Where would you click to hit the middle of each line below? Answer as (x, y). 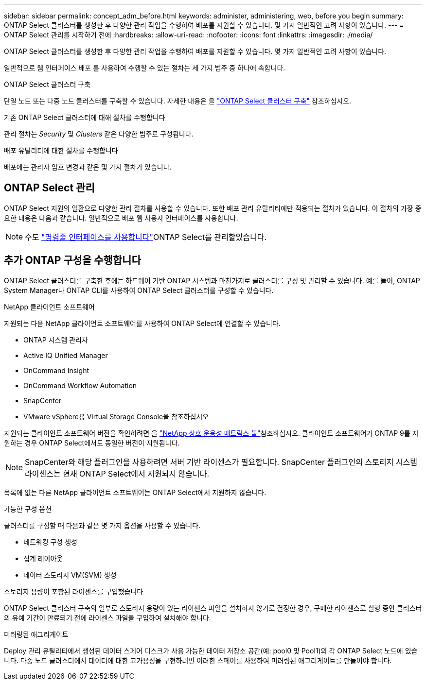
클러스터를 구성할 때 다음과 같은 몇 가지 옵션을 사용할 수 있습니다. (102, 525)
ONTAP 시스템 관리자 (56, 340)
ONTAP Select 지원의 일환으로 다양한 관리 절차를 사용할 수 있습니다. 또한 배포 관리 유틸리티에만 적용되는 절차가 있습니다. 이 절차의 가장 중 (213, 208)
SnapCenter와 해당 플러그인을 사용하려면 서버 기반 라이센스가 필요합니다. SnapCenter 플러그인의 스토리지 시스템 (221, 462)
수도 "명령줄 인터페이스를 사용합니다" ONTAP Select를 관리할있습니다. (146, 237)
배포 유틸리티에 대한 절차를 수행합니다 (61, 150)
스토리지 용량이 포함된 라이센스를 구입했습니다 (74, 591)
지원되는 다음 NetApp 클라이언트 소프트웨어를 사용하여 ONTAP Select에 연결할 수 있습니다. (142, 323)
